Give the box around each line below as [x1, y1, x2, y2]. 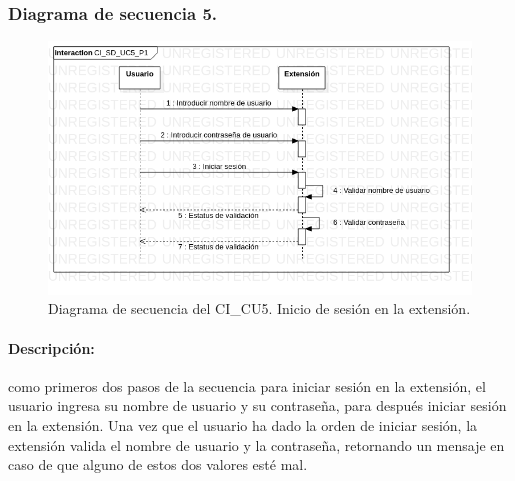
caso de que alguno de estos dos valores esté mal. [8, 454, 308, 475]
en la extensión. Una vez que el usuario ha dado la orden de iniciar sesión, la [8, 414, 478, 435]
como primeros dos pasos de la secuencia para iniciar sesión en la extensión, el [8, 375, 486, 396]
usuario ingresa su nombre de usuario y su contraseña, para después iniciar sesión [8, 395, 507, 416]
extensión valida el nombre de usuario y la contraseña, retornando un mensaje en [8, 434, 505, 455]
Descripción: [8, 337, 95, 358]
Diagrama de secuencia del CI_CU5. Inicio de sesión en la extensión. [48, 298, 471, 319]
